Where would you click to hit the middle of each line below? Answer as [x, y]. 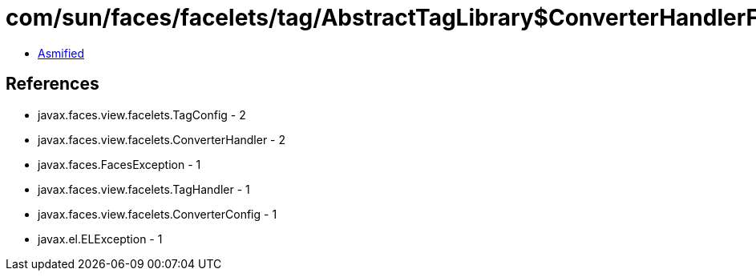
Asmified [61, 53]
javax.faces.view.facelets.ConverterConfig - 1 [158, 214]
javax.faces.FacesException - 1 [119, 164]
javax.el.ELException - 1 [100, 239]
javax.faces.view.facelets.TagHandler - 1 [144, 189]
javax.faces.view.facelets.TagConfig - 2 [142, 114]
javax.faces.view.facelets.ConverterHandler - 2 [162, 139]
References [53, 84]
